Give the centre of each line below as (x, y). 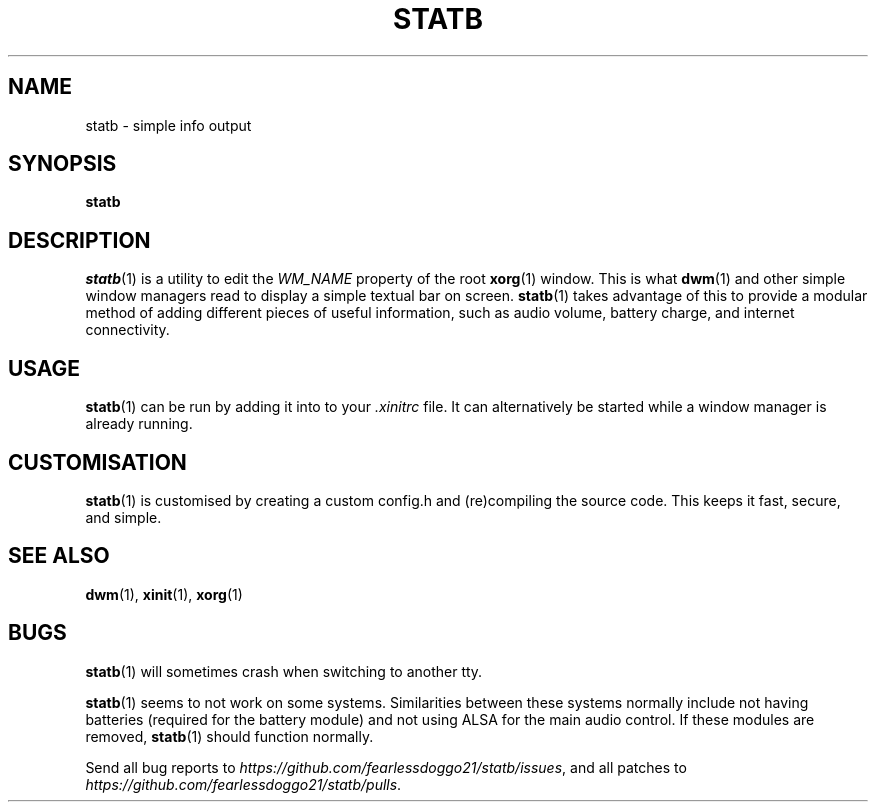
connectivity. (127, 330)
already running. (139, 424)
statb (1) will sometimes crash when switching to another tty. (284, 671)
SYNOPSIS (62, 164)
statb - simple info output (168, 125)
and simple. (123, 517)
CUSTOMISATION (97, 462)
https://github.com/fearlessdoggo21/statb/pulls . (243, 784)
